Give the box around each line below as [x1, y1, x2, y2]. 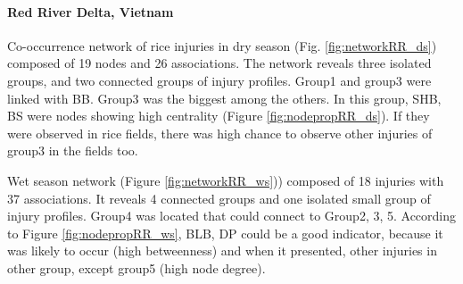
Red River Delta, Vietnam [7, 2, 174, 21]
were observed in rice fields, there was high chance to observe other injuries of [7, 123, 433, 142]
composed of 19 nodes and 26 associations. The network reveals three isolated [7, 54, 432, 72]
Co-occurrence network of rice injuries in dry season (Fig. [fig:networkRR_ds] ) [7, 36, 437, 54]
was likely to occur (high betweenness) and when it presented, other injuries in [7, 241, 437, 260]
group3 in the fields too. [7, 141, 138, 160]
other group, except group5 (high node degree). [7, 258, 266, 277]
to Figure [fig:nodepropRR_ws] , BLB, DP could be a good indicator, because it [7, 223, 443, 242]
